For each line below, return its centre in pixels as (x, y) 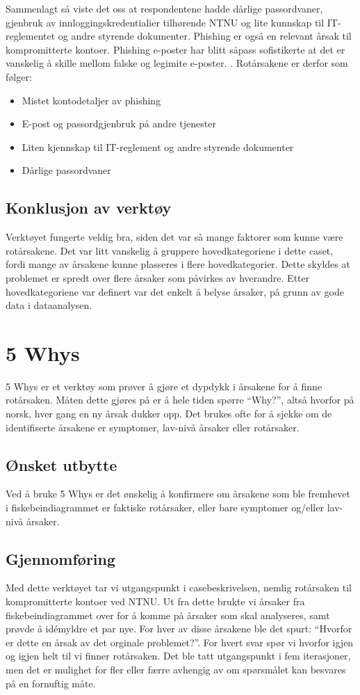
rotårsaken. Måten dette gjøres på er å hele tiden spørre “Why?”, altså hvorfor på (180, 400)
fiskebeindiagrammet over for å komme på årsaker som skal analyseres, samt (168, 615)
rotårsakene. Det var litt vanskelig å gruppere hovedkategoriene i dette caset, (170, 250)
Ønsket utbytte (62, 464)
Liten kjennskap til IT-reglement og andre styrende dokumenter (158, 146)
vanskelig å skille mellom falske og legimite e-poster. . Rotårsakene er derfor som (177, 63)
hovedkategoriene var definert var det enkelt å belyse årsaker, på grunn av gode (175, 291)
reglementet (31, 36)
